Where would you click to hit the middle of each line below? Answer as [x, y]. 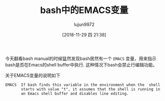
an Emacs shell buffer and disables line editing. [75, 93]
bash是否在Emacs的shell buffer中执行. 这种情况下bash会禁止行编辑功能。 [81, 64]
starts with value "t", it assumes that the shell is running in [91, 89]
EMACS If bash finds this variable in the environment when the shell [83, 85]
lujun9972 [84, 24]
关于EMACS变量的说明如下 [33, 75]
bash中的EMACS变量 [84, 10]
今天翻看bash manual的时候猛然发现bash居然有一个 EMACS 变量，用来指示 [81, 58]
